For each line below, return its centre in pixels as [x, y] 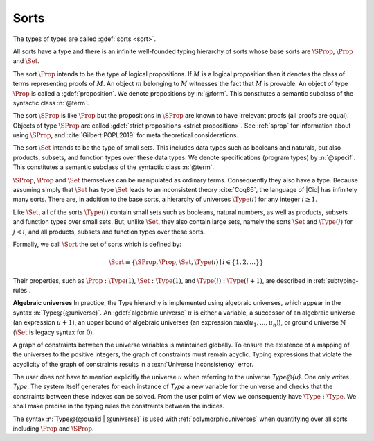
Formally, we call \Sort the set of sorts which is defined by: [97, 244]
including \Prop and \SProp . [53, 429]
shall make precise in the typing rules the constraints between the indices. [119, 406]
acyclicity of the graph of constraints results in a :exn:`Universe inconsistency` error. [133, 364]
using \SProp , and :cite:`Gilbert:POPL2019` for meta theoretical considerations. [126, 135]
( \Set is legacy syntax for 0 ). [54, 332]
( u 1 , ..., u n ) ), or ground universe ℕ [296, 323]
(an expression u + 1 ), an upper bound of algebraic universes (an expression [123, 322]
